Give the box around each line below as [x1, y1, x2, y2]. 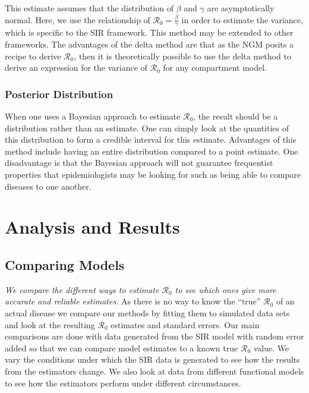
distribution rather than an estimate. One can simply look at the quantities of [5, 121, 289, 134]
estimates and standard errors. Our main [111, 318, 260, 331]
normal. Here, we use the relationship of [5, 13, 150, 26]
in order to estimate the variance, [181, 13, 303, 26]
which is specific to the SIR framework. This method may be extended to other [5, 26, 294, 39]
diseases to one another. [5, 180, 92, 192]
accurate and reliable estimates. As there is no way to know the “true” [5, 295, 261, 307]
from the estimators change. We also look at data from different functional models [5, 364, 304, 377]
